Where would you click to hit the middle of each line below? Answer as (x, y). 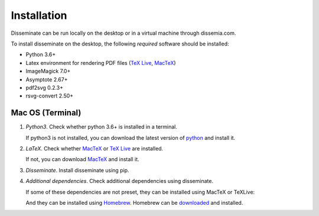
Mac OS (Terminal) (46, 113)
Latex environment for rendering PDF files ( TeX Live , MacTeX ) (101, 63)
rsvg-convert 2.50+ (50, 96)
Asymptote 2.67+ (47, 79)
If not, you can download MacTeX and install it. (82, 159)
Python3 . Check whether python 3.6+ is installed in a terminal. (101, 127)
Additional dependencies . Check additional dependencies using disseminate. (120, 181)
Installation (39, 15)
